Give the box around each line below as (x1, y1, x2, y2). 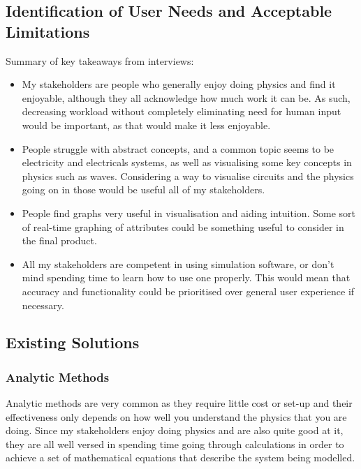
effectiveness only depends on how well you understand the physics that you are (6, 409, 347, 424)
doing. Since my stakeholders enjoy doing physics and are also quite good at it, (6, 423, 344, 438)
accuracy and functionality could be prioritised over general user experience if (22, 283, 355, 298)
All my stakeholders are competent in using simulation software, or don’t (22, 256, 334, 271)
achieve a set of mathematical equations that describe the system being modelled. (6, 450, 355, 465)
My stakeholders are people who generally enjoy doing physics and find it (22, 77, 336, 91)
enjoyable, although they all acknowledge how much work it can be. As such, (22, 90, 351, 105)
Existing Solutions (6, 332, 140, 353)
